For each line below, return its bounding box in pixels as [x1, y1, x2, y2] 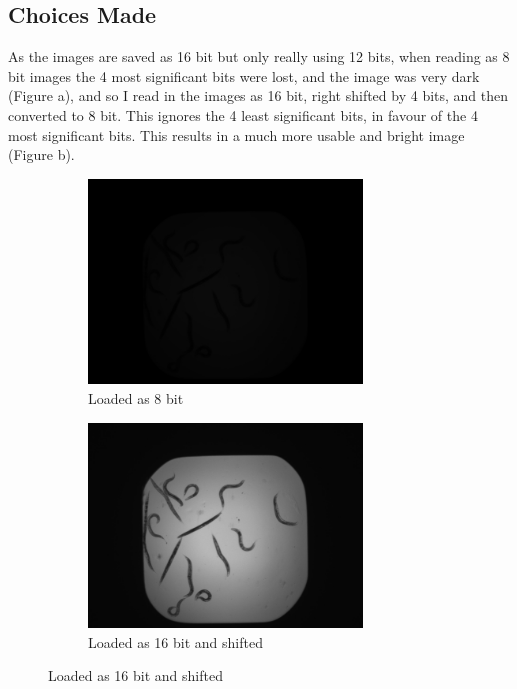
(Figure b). [8, 144, 75, 165]
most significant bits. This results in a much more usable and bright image [8, 124, 465, 145]
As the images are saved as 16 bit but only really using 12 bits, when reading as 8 [8, 46, 510, 67]
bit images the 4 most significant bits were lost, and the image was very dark [8, 65, 480, 86]
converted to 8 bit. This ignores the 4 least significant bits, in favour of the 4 [8, 104, 478, 125]
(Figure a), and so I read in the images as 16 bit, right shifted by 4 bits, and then [8, 85, 509, 106]
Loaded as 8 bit [88, 387, 184, 408]
